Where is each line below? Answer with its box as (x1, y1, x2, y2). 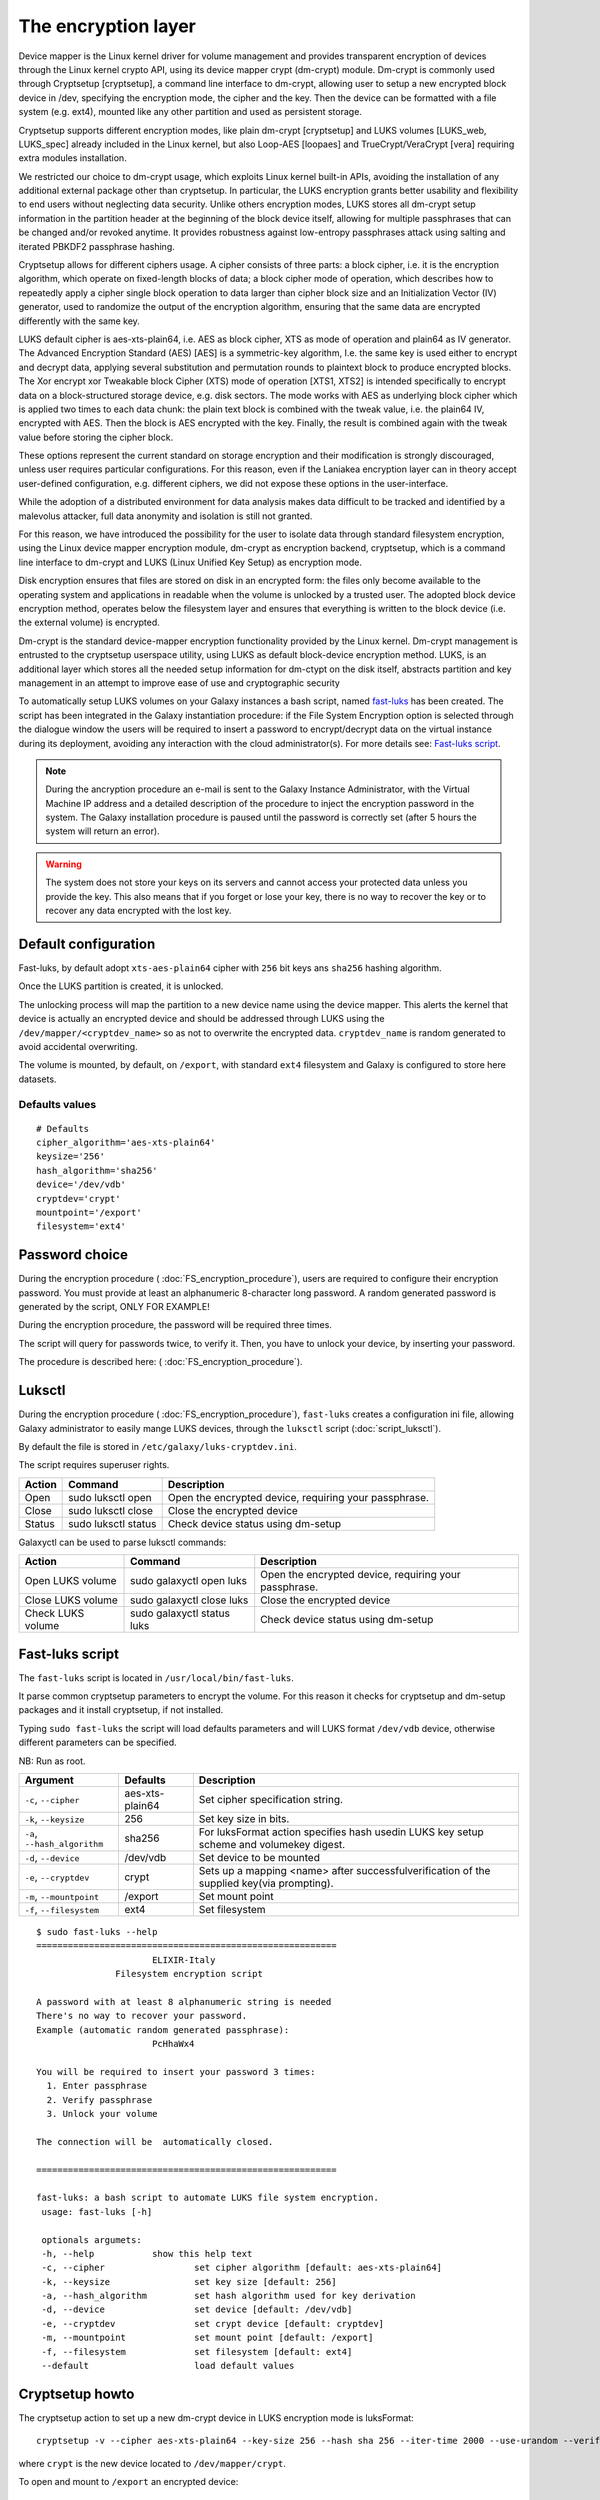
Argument (24, 1773, 74, 1787)
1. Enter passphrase (46, 2080, 148, 2092)
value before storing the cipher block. (18, 431, 174, 443)
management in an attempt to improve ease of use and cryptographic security (18, 676, 340, 689)
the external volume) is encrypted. (18, 616, 160, 629)
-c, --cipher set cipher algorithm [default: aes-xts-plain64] (41, 2262, 443, 2274)
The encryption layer (18, 15, 197, 37)
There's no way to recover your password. (36, 2010, 248, 2022)
